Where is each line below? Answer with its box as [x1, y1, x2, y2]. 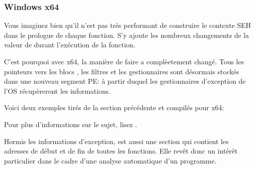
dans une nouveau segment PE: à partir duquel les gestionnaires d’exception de [4, 76, 246, 86]
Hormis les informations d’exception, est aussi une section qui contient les [4, 136, 229, 146]
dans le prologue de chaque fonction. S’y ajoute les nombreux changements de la [4, 29, 249, 40]
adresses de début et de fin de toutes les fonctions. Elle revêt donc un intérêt [4, 146, 238, 156]
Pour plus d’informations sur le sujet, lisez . [4, 119, 137, 129]
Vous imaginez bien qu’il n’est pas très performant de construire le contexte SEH [4, 20, 251, 30]
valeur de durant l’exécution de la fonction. [4, 39, 135, 50]
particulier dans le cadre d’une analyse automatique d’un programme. [4, 155, 217, 166]
